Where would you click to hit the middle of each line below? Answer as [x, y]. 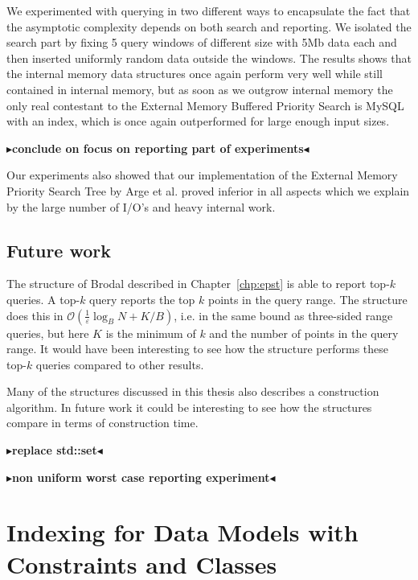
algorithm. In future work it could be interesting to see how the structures [189, 407]
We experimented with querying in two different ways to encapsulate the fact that [209, 10]
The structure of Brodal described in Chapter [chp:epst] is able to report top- [198, 284]
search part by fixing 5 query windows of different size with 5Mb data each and [202, 42]
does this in [35, 315]
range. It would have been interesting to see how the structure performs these [198, 349]
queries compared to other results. [120, 364]
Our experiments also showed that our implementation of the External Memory [202, 175]
